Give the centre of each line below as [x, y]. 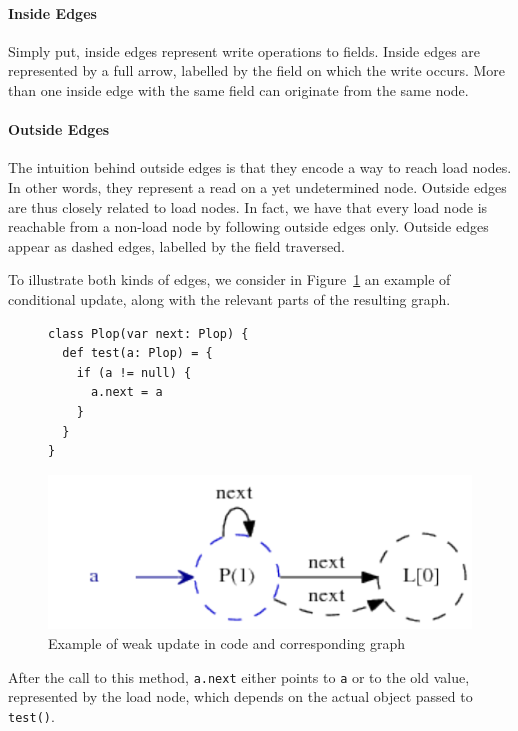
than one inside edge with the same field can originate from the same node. [238, 89]
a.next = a [126, 392]
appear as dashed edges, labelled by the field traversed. [176, 245]
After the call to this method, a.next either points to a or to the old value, [239, 676]
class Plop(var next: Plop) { [148, 333]
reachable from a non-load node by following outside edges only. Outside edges [248, 226]
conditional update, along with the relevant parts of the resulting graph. [229, 298]
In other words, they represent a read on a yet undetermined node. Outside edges [257, 186]
